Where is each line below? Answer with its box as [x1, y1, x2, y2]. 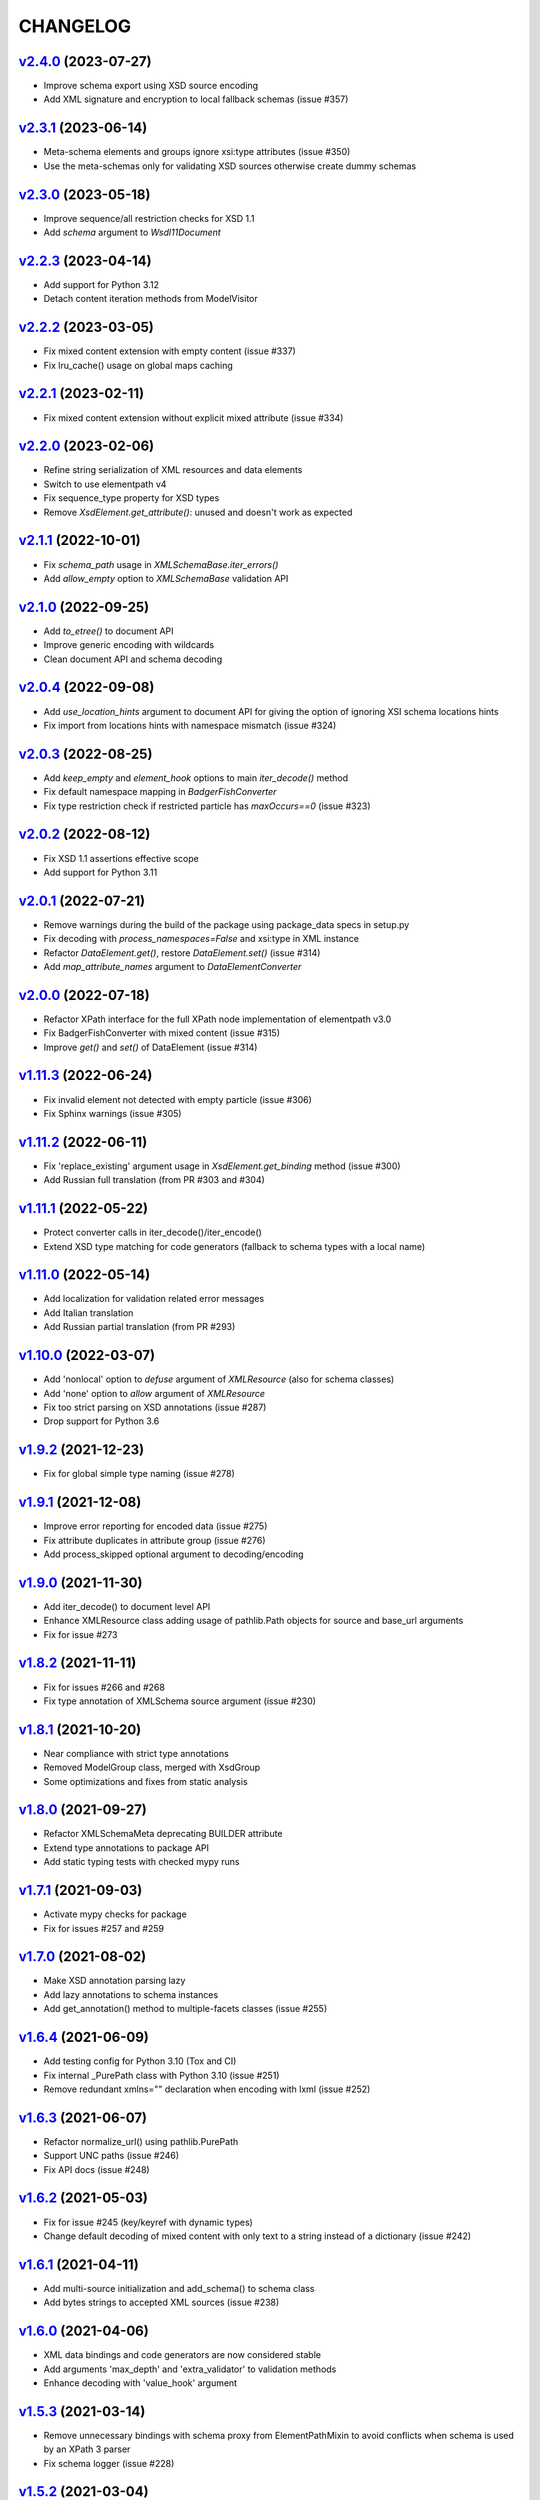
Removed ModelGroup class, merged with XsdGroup [43, 1761, 261, 1774]
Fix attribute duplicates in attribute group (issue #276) [43, 1534, 266, 1546]
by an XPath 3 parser [43, 2443, 131, 2455]
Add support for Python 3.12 [43, 278, 160, 290]
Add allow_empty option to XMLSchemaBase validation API [43, 572, 289, 584]
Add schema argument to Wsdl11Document [43, 226, 222, 239]
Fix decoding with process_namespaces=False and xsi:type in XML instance [43, 933, 360, 945]
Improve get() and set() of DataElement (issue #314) [43, 1041, 258, 1053]
